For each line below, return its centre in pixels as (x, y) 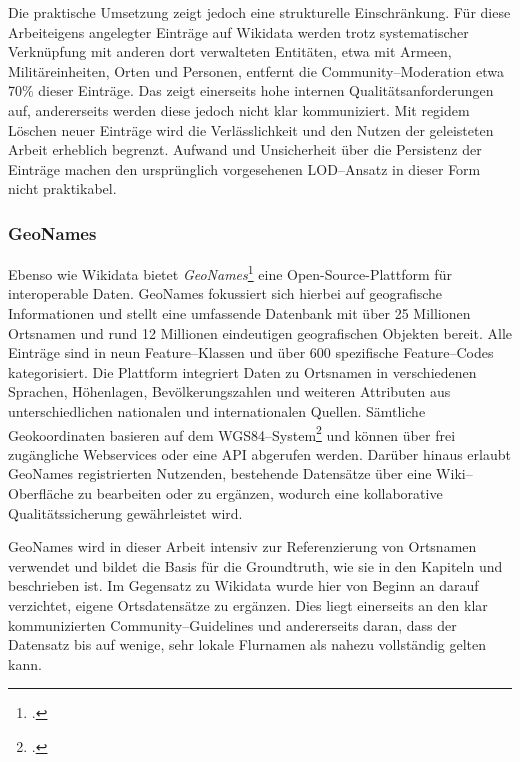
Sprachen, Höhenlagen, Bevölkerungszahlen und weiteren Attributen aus (229, 391)
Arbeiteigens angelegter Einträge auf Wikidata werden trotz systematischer (238, 31)
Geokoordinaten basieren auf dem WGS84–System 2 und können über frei (232, 433)
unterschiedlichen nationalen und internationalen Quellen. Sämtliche (217, 410)
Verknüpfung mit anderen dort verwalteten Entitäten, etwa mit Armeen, (230, 51)
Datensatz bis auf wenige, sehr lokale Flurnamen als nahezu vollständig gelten (247, 644)
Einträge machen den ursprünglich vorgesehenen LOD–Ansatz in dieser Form (244, 168)
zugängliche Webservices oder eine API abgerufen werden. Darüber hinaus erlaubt (259, 453)
